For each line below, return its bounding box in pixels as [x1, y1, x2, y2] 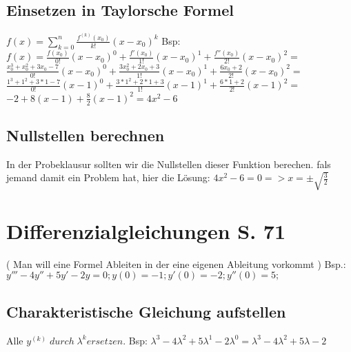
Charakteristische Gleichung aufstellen [6, 300, 286, 322]
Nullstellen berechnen [6, 125, 165, 146]
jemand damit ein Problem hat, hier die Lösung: [6, 170, 210, 185]
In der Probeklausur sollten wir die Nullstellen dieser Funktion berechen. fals [6, 156, 331, 171]
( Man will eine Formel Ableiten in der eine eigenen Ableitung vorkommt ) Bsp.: [6, 256, 346, 271]
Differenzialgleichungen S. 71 [6, 216, 286, 245]
